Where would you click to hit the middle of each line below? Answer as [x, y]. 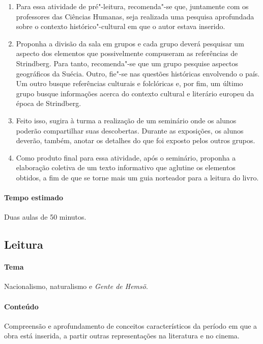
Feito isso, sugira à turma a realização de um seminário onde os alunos [126, 120]
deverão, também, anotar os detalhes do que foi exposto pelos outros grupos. [136, 140]
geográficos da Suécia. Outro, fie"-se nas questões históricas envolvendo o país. [138, 73]
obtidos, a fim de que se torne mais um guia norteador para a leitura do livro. [137, 177]
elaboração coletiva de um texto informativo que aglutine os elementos [126, 167]
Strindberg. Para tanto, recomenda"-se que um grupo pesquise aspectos [127, 63]
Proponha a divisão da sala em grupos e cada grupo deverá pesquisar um [130, 43]
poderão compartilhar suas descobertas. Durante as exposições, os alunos [130, 130]
